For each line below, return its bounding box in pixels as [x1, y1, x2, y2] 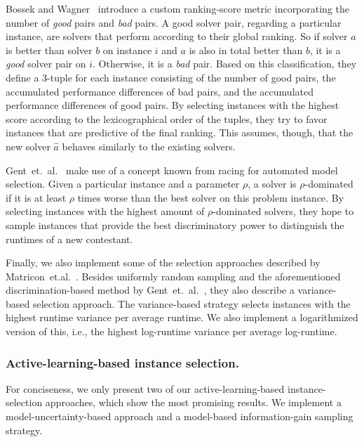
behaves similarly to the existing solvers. [62, 138, 236, 153]
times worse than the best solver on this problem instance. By [77, 190, 344, 204]
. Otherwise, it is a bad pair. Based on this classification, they [93, 56, 357, 71]
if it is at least [6, 190, 67, 204]
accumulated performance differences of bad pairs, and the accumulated [6, 84, 314, 98]
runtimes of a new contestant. [6, 231, 133, 246]
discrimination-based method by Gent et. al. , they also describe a [6, 282, 295, 297]
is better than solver [6, 42, 93, 57]
